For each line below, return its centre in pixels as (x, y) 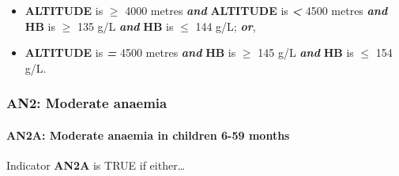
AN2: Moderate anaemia (87, 103)
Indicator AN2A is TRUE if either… (96, 165)
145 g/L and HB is (306, 52)
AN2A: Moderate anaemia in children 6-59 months (148, 135)
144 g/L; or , (226, 26)
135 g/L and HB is (125, 26)
